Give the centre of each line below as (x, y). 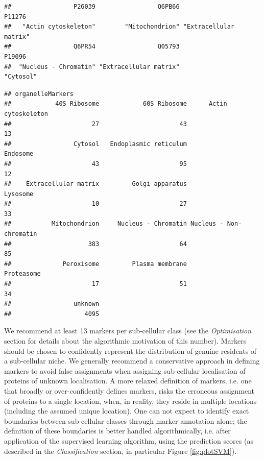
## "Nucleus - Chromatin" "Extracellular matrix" (92, 67)
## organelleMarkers (39, 94)
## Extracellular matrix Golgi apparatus (95, 184)
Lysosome (19, 194)
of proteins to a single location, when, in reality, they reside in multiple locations (130, 401)
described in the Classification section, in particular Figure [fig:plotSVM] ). (121, 451)
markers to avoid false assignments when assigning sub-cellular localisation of (125, 370)
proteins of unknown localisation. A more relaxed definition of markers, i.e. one (128, 381)
